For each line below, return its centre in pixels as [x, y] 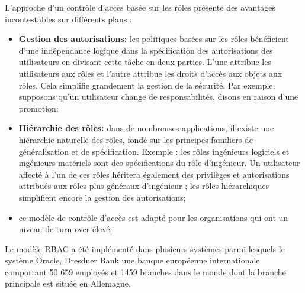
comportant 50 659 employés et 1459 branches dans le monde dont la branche [145, 271]
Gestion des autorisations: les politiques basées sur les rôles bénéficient [154, 39]
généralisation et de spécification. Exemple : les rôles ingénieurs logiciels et [154, 151]
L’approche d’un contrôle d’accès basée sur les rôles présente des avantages [140, 7]
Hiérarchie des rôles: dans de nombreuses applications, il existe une [146, 128]
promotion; [38, 108]
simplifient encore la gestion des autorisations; [102, 197]
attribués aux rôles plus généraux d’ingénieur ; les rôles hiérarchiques [144, 186]
